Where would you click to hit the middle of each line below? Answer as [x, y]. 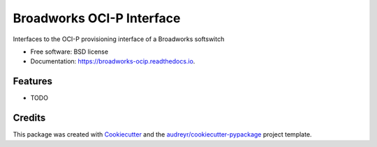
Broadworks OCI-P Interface [97, 18]
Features [32, 81]
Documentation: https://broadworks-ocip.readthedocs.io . [113, 61]
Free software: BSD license [69, 52]
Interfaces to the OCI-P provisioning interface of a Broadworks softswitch [119, 39]
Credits [29, 118]
